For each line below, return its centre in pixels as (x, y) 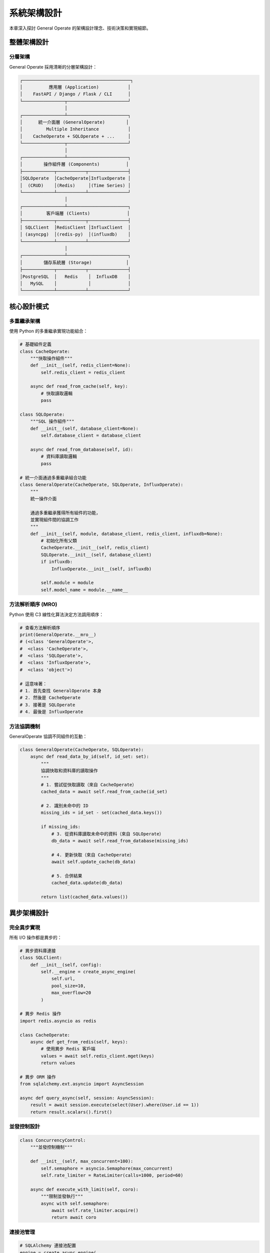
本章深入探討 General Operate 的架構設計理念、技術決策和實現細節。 (80, 28)
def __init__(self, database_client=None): (84, 428)
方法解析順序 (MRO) (33, 604)
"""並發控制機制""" (51, 1147)
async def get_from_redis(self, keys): (79, 1042)
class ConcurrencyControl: (53, 1140)
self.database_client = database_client (91, 436)
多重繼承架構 (25, 321)
